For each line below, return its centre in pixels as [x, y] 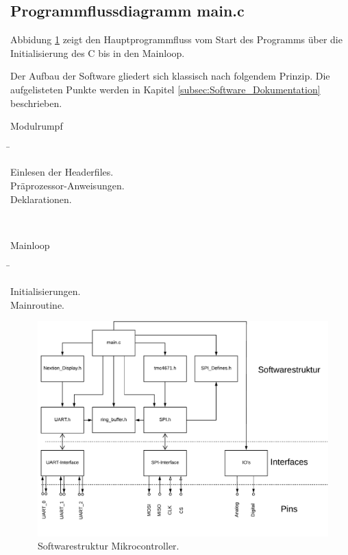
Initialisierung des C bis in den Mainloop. [98, 52]
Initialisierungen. [46, 291]
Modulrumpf [37, 126]
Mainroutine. [38, 304]
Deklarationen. [41, 199]
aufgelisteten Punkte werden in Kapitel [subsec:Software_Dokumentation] [165, 89]
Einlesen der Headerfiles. [62, 172]
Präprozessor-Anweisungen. [67, 185]
